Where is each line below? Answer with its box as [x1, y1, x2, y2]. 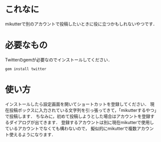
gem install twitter [5, 66, 47, 71]
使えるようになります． [9, 131, 56, 137]
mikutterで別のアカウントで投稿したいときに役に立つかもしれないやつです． [5, 21, 158, 27]
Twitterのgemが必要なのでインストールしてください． [5, 56, 113, 63]
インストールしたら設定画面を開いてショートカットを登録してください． [5, 101, 149, 107]
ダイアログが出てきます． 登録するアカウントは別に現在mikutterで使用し [9, 119, 154, 125]
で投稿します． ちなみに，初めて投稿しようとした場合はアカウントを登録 [5, 113, 150, 119]
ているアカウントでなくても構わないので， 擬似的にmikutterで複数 [5, 125, 137, 131]
